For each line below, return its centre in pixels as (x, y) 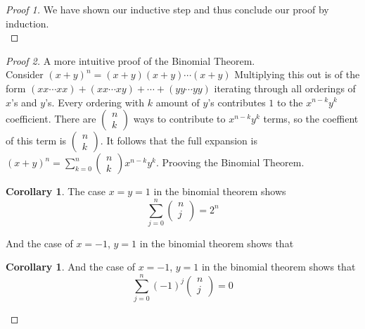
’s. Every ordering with (95, 102)
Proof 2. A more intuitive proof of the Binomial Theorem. (130, 60)
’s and (24, 102)
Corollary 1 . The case (56, 191)
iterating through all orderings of (285, 88)
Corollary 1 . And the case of (70, 267)
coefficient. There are (51, 119)
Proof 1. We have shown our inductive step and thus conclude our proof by (167, 9)
